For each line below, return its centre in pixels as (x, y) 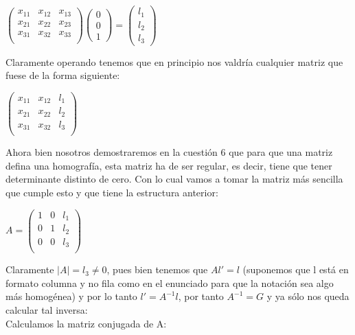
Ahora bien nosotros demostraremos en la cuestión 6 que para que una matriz (169, 152)
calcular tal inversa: (47, 310)
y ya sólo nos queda (308, 296)
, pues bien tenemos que (157, 269)
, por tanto (201, 296)
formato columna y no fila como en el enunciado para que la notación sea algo (170, 282)
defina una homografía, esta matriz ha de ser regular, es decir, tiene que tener (169, 165)
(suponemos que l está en (296, 269)
